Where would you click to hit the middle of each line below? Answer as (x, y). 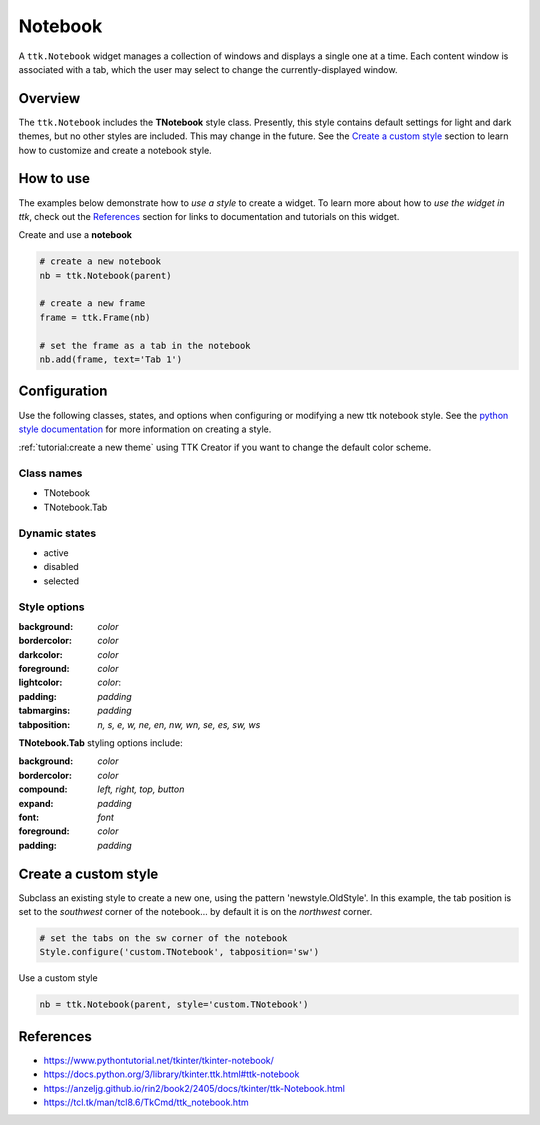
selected (61, 581)
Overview (49, 98)
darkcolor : (41, 654)
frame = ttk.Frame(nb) (95, 317)
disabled (61, 567)
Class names (50, 473)
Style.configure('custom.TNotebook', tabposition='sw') (179, 952)
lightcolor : (40, 682)
